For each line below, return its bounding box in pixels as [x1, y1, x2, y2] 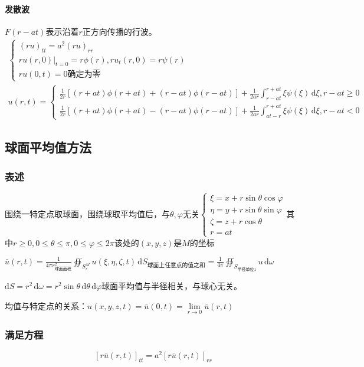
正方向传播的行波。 [82, 25, 157, 37]
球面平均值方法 [5, 138, 91, 156]
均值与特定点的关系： [5, 299, 87, 312]
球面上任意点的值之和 [147, 262, 205, 268]
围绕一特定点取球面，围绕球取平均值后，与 [5, 207, 170, 219]
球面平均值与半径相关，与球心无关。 [101, 280, 242, 292]
